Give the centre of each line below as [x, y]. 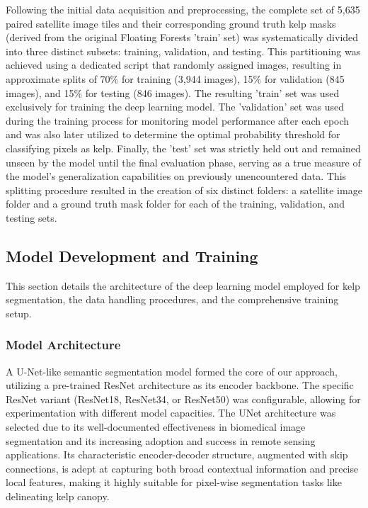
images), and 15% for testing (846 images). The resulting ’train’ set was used [173, 92]
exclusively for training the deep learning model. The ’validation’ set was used [175, 107]
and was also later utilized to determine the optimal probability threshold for [173, 134]
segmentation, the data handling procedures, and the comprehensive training [172, 299]
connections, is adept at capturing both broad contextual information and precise [182, 468]
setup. [19, 313]
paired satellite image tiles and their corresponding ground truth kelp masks [171, 23]
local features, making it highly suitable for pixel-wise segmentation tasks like [174, 482]
